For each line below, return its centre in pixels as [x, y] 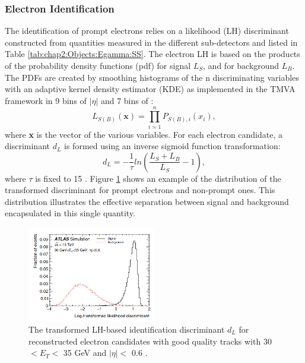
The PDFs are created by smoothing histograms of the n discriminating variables [152, 77]
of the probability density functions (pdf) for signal [98, 65]
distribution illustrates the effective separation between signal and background [147, 201]
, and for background [241, 65]
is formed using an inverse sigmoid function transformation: [172, 146]
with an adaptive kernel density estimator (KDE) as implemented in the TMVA [150, 89]
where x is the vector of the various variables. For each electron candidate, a [144, 134]
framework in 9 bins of [46, 100]
